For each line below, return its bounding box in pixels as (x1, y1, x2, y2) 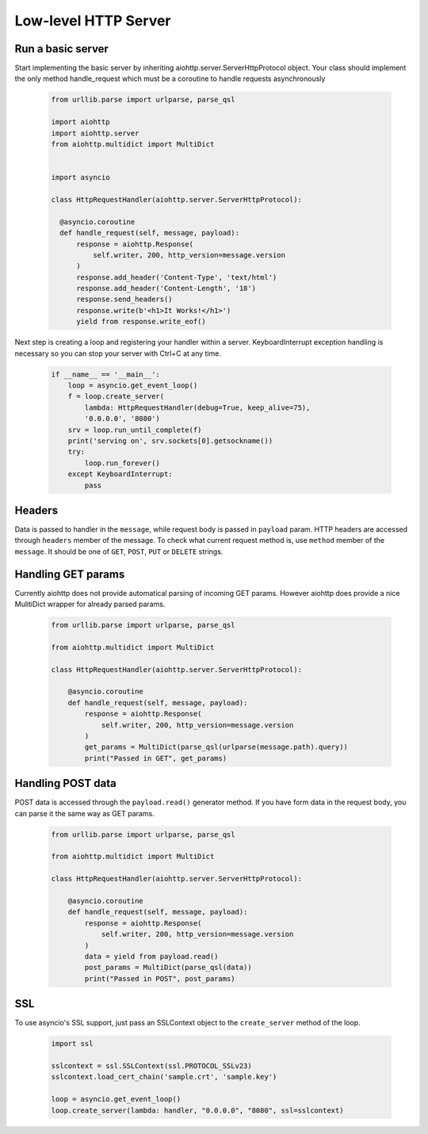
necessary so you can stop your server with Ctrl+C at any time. (14, 349, 222, 358)
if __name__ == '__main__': (51, 369, 160, 379)
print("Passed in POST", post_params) (84, 974, 235, 983)
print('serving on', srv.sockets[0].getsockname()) (67, 436, 273, 445)
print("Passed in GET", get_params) (84, 754, 227, 762)
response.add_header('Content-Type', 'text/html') (76, 273, 277, 281)
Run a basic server (14, 42, 109, 55)
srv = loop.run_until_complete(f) (67, 425, 202, 434)
